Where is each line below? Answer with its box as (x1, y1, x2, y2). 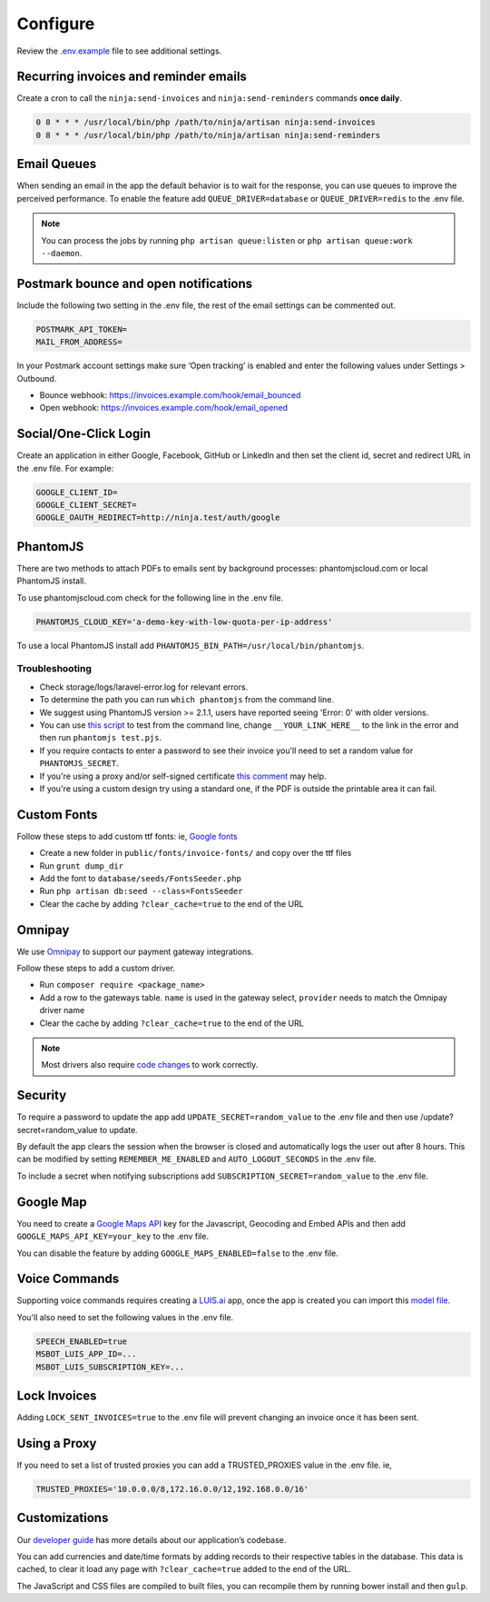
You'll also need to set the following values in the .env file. (16, 1311, 234, 1322)
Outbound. (16, 373, 57, 383)
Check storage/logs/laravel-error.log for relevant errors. (39, 682, 249, 692)
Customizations (16, 1510, 109, 1526)
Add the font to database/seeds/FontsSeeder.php (39, 872, 242, 883)
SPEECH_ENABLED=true (35, 1336, 127, 1347)
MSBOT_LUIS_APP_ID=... (35, 1349, 137, 1359)
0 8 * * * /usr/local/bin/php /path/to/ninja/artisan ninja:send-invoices (35, 117, 377, 127)
